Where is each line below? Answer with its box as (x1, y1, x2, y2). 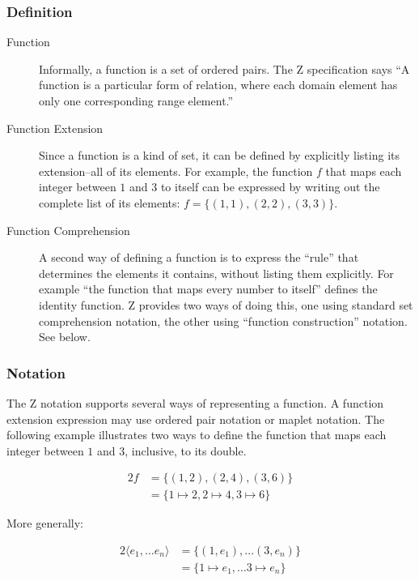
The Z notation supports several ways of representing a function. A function (6, 394, 384, 411)
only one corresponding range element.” (39, 92, 234, 109)
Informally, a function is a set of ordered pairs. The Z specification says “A (39, 60, 410, 77)
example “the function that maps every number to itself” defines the (39, 280, 378, 297)
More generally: (6, 515, 83, 532)
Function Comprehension (6, 221, 130, 238)
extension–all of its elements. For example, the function (39, 162, 313, 179)
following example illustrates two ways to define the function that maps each (6, 426, 387, 443)
